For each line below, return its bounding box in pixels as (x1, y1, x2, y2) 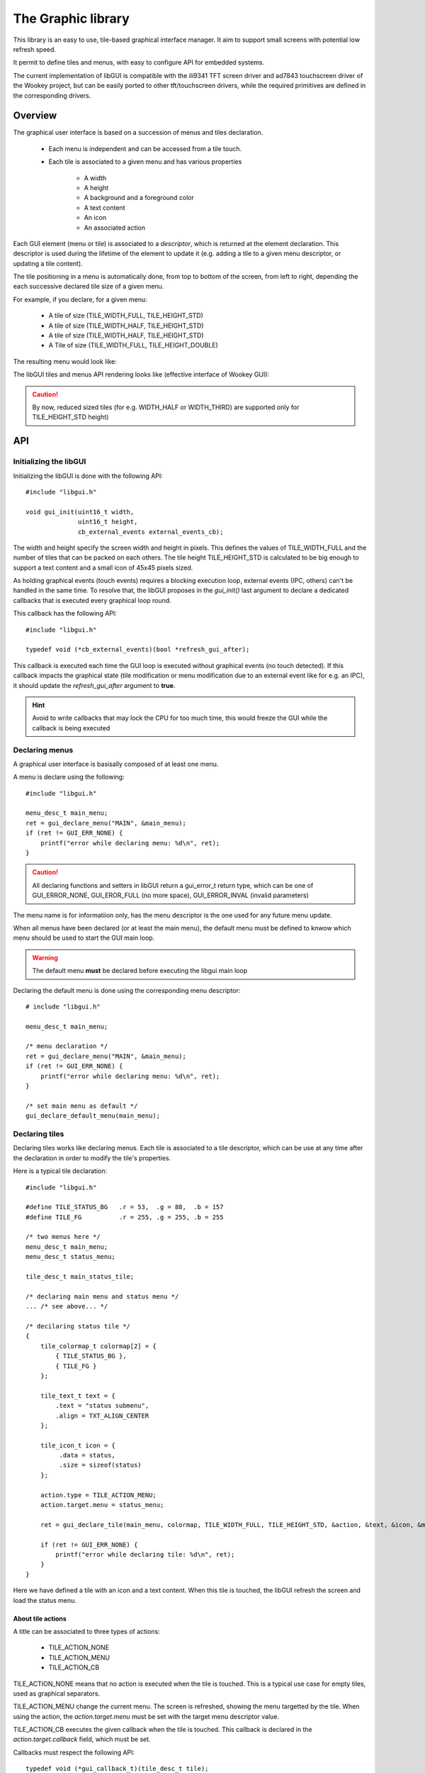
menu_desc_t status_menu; (25, 1252, 116, 1261)
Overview (13, 110, 57, 122)
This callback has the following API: (13, 609, 117, 618)
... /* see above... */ (25, 1302, 108, 1311)
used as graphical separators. (13, 1689, 101, 1698)
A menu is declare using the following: (13, 773, 125, 782)
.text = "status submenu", (55, 1401, 149, 1410)
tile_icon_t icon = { (40, 1441, 116, 1450)
